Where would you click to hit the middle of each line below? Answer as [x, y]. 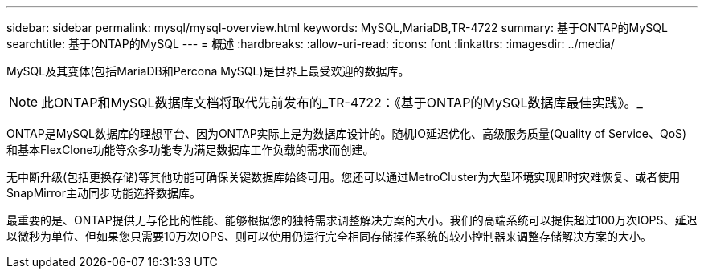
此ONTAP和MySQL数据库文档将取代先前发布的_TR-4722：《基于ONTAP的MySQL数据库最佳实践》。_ [342, 103]
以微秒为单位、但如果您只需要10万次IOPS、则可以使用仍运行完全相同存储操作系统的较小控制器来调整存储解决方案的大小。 [329, 236]
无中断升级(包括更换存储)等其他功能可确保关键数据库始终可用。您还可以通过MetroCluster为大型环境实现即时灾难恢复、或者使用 [344, 177]
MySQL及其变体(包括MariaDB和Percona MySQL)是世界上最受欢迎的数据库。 [208, 71]
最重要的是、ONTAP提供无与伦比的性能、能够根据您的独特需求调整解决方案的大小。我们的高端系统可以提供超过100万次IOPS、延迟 [352, 220]
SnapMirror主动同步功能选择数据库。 [104, 193]
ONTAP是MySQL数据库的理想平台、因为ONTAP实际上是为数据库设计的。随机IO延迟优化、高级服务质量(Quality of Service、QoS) [347, 133]
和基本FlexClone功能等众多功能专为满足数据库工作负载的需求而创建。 [190, 150]
